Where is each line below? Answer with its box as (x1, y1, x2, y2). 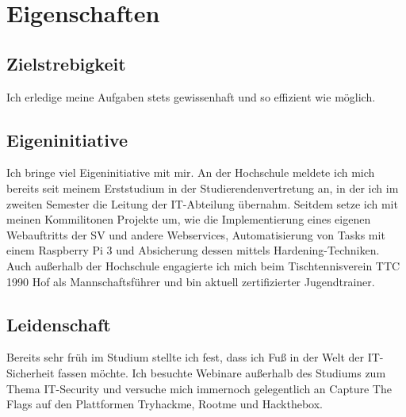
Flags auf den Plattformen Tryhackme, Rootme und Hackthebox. (6, 396, 323, 412)
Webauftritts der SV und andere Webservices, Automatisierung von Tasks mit (6, 226, 385, 243)
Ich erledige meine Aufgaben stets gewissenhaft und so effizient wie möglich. (6, 88, 376, 105)
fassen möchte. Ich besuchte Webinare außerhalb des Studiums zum (57, 364, 386, 381)
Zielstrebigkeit (6, 51, 126, 75)
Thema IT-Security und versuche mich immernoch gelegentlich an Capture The (6, 380, 392, 396)
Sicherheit (6, 364, 55, 381)
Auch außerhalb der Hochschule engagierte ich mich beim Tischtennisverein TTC (6, 257, 400, 274)
